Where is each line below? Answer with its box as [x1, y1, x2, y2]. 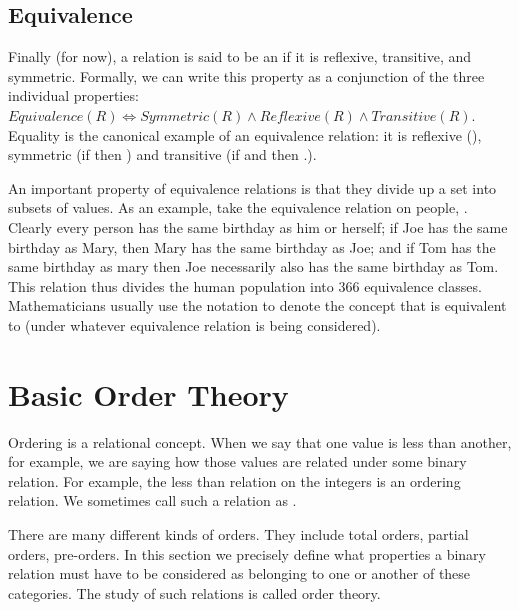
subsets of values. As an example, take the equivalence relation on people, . [8, 197, 468, 218]
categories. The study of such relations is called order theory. [8, 582, 381, 603]
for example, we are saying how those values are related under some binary [8, 451, 467, 472]
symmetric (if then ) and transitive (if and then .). [8, 144, 317, 165]
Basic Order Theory [8, 373, 289, 414]
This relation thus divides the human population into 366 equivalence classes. [8, 275, 482, 296]
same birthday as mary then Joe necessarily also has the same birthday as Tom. [8, 256, 499, 277]
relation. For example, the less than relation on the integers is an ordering [8, 470, 461, 491]
